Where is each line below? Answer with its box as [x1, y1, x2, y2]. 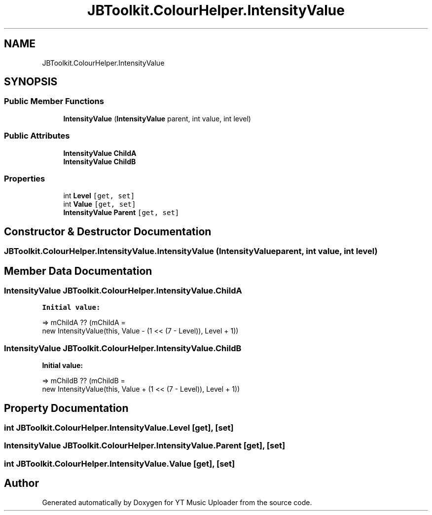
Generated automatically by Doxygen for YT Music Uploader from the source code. [42, 498, 312, 507]
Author [4, 477, 39, 490]
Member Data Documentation [4, 264, 152, 277]
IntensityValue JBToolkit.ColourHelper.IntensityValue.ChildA [4, 286, 242, 295]
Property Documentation [4, 402, 129, 414]
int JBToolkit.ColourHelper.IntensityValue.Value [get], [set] [4, 458, 235, 469]
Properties [4, 173, 45, 184]
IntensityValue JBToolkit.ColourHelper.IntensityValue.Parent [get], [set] [4, 441, 286, 451]
